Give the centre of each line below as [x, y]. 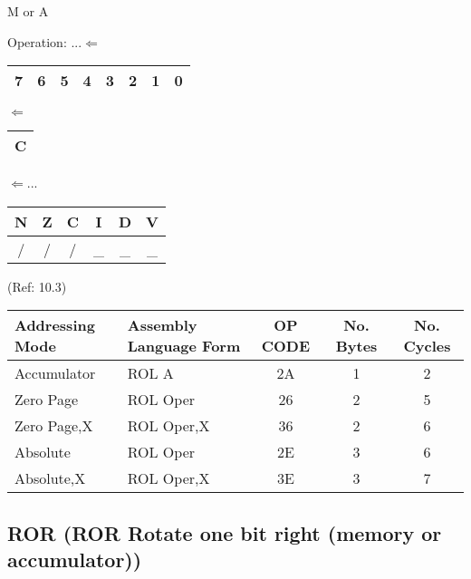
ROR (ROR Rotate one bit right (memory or [225, 532]
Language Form [184, 346]
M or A [28, 11]
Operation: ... [45, 41]
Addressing [55, 325]
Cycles [427, 346]
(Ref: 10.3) [37, 286]
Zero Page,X [54, 426]
